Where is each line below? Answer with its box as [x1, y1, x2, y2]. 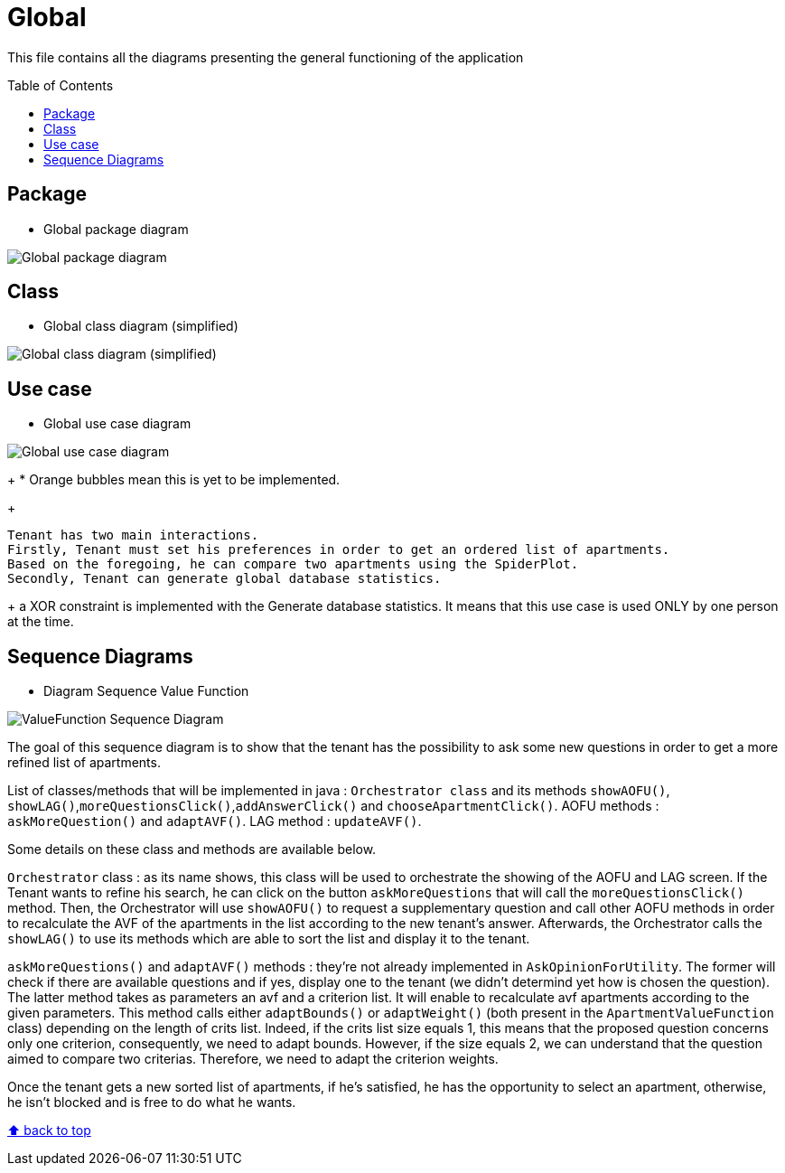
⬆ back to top [7, 1122, 91, 1139]
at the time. [7, 614, 74, 630]
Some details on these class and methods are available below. [7, 841, 377, 858]
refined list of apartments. [7, 755, 161, 771]
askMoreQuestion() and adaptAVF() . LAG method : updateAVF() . [7, 813, 422, 830]
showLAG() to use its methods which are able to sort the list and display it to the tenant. [7, 931, 530, 947]
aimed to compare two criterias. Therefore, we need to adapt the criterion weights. [7, 1051, 499, 1067]
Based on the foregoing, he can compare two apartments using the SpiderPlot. [7, 557, 579, 572]
